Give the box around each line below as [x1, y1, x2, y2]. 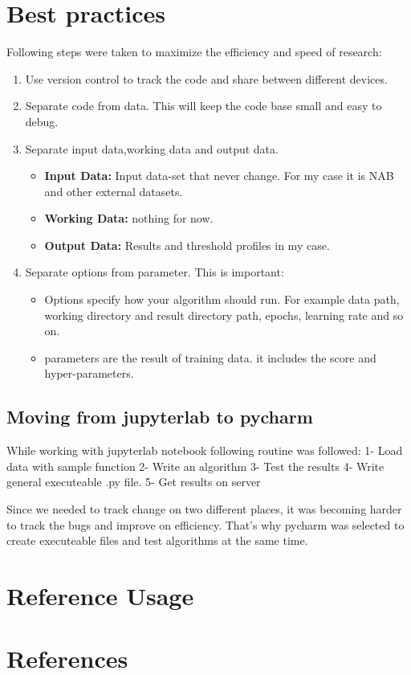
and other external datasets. [44, 182, 183, 199]
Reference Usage [6, 579, 194, 612]
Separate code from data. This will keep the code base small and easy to [25, 97, 382, 114]
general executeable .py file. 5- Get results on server [6, 473, 261, 490]
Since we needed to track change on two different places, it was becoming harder [6, 501, 402, 517]
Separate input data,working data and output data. [25, 140, 279, 157]
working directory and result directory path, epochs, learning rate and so [44, 306, 404, 323]
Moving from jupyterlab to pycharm [6, 404, 313, 429]
